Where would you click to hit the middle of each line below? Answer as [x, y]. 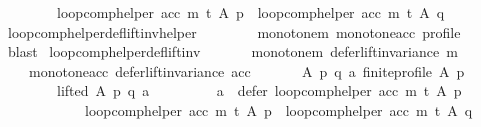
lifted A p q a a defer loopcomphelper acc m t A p [259, 90]
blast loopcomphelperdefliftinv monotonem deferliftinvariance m [232, 51]
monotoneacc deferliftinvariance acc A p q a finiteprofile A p [246, 70]
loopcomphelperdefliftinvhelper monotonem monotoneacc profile [234, 31]
